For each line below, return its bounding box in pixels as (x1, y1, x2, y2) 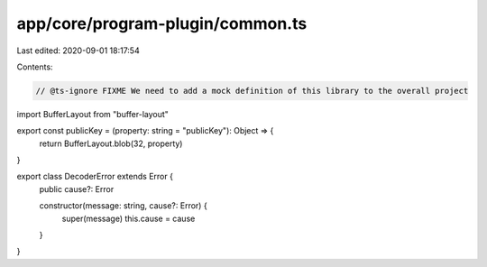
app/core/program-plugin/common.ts (16, 14, 308, 33)
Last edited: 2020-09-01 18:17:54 (16, 45, 140, 56)
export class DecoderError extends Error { (16, 171, 173, 182)
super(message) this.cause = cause (61, 213, 196, 224)
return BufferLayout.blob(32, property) (39, 138, 183, 149)
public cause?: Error (39, 183, 115, 194)
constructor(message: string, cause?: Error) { (39, 200, 207, 211)
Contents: (16, 61, 53, 72)
